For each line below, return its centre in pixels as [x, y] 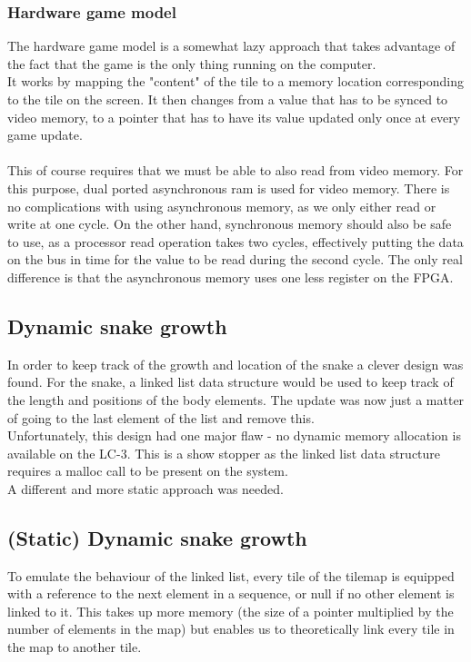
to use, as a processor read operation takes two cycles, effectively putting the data [235, 241]
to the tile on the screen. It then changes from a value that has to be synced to [228, 99]
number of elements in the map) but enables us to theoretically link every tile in [231, 629]
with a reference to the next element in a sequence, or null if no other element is [231, 593]
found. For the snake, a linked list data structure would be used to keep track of [230, 382]
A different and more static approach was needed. [145, 488]
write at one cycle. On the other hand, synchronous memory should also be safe [230, 224]
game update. [45, 135]
